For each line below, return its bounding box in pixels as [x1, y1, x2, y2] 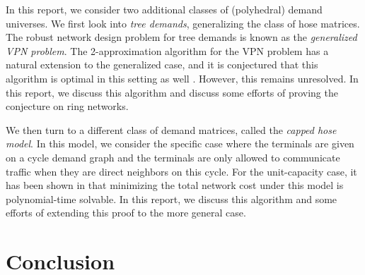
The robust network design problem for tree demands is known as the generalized [6, 30, 357, 44]
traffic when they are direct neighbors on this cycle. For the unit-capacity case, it [6, 164, 357, 178]
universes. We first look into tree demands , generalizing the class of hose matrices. [6, 16, 360, 30]
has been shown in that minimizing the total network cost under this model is [6, 178, 344, 192]
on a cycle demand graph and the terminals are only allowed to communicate [6, 149, 340, 164]
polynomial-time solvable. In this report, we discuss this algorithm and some [6, 191, 337, 206]
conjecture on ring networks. [6, 99, 129, 114]
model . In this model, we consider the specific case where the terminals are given [6, 136, 354, 151]
